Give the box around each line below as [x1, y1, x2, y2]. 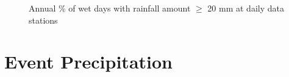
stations [29, 13, 58, 26]
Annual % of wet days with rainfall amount [29, 2, 191, 14]
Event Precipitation [4, 49, 173, 74]
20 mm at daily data [207, 2, 284, 14]
